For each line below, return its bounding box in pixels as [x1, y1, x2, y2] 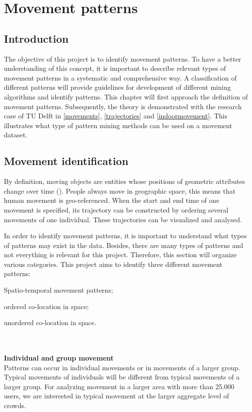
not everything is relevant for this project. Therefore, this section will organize [4, 249, 237, 260]
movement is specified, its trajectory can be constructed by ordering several [4, 204, 229, 214]
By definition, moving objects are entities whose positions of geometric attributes [4, 176, 245, 186]
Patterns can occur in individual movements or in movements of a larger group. [4, 362, 240, 372]
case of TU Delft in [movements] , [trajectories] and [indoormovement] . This [4, 111, 227, 121]
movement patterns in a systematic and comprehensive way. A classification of [4, 72, 237, 82]
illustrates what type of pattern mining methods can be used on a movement [4, 120, 233, 130]
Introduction [4, 31, 69, 46]
